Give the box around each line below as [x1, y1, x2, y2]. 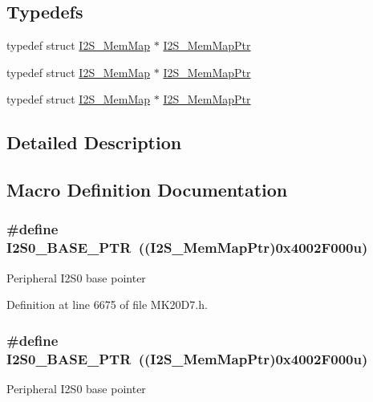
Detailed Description [6, 130, 182, 155]
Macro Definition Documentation [6, 177, 288, 202]
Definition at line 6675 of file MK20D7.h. [6, 296, 208, 313]
